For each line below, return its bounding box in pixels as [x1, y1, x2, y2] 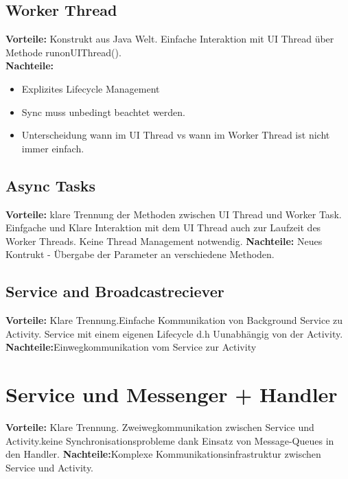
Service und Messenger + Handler [5, 380, 338, 408]
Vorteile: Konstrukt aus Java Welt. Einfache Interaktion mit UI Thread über [5, 32, 334, 46]
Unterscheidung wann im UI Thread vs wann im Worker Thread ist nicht [21, 128, 330, 142]
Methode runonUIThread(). [5, 45, 121, 59]
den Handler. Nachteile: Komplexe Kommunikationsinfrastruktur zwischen [5, 447, 321, 461]
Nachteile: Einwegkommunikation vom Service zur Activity [5, 340, 257, 354]
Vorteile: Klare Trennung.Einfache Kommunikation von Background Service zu [5, 313, 343, 327]
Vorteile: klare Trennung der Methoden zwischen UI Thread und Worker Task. [5, 207, 342, 221]
